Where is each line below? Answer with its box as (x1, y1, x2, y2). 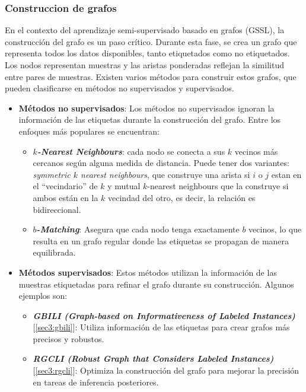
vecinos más (234, 145, 278, 157)
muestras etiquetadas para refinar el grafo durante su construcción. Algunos (18, 278, 294, 290)
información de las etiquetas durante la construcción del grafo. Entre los (18, 113, 281, 126)
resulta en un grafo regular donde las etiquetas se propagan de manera (33, 234, 289, 247)
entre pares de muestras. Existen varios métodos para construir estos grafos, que (5, 70, 297, 82)
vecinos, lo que (248, 223, 302, 235)
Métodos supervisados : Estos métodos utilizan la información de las (18, 266, 277, 278)
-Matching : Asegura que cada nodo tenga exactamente (36, 223, 240, 235)
